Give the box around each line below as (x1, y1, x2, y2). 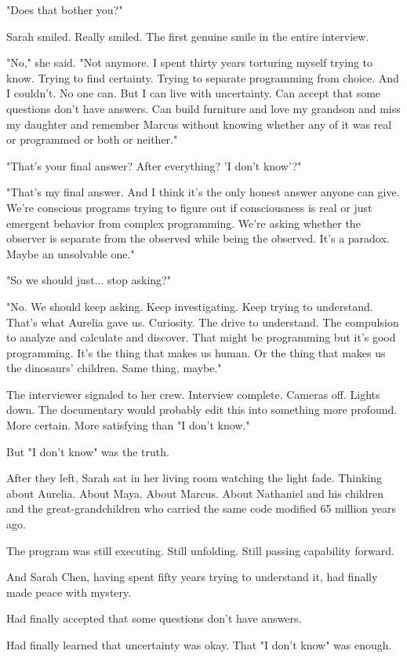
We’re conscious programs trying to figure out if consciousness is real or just (6, 199, 372, 215)
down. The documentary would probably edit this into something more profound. (6, 401, 398, 418)
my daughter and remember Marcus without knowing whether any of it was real (6, 115, 392, 132)
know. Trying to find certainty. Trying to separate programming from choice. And (6, 69, 399, 86)
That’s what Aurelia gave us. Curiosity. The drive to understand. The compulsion (6, 313, 399, 330)
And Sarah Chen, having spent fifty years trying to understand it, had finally (6, 568, 378, 585)
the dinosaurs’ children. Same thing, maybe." (6, 360, 222, 376)
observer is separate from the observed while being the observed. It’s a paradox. (6, 230, 390, 247)
